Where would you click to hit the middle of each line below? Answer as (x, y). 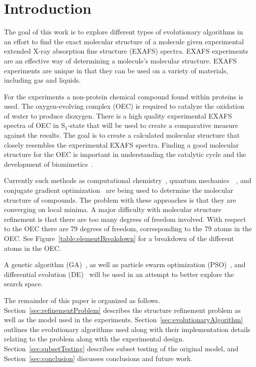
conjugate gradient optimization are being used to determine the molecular (119, 190)
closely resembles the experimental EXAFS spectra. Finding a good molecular (122, 144)
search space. (24, 284)
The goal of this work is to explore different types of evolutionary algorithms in (124, 32)
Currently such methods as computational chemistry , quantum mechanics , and (128, 180)
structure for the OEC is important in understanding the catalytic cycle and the (125, 154)
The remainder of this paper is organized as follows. (82, 300)
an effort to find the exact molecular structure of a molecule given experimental (124, 41)
